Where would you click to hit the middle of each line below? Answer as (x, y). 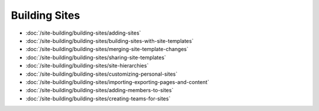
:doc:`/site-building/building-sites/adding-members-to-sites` (100, 90)
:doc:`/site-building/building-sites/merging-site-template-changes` (107, 49)
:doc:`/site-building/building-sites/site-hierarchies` (87, 66)
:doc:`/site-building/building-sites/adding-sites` (83, 33)
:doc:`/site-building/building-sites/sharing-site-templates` (96, 57)
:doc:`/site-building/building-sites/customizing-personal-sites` (102, 74)
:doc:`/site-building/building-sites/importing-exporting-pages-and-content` (118, 82)
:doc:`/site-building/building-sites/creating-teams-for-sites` (98, 98)
